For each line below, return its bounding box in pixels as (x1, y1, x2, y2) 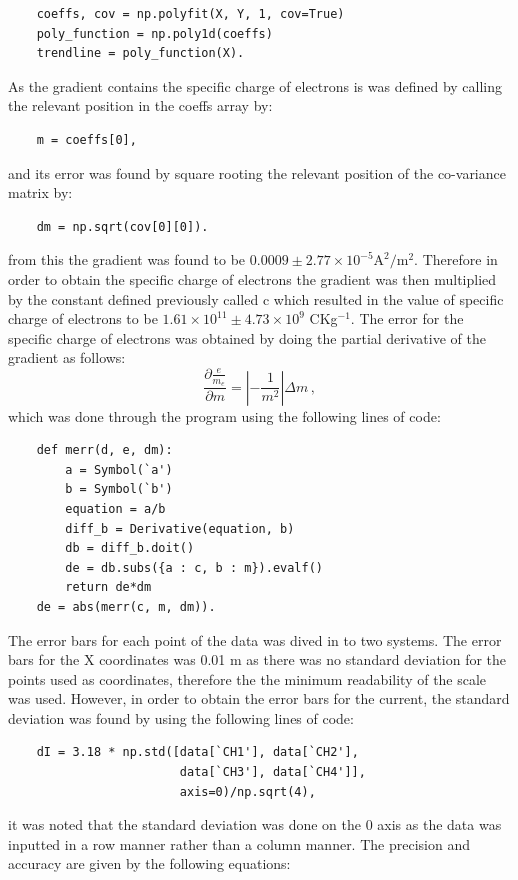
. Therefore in (414, 249, 498, 270)
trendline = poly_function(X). (36, 46, 245, 61)
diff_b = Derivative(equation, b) (65, 521, 295, 536)
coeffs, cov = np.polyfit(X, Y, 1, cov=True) (36, 7, 345, 21)
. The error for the (350, 308, 464, 329)
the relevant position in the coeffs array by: (8, 95, 273, 116)
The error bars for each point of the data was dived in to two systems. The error (8, 629, 502, 650)
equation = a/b (65, 501, 166, 516)
